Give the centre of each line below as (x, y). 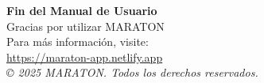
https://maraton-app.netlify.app (85, 57)
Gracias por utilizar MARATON (85, 26)
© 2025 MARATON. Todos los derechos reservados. (132, 72)
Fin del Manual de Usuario (82, 10)
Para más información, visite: (78, 41)
